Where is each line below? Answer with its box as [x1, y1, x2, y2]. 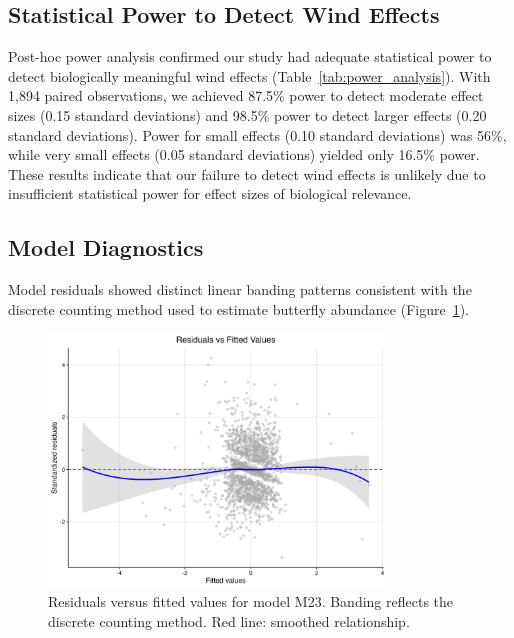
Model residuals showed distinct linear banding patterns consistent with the [8, 279, 472, 300]
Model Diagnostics [8, 232, 204, 263]
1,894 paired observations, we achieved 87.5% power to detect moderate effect [8, 85, 484, 106]
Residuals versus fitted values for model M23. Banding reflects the [48, 591, 454, 612]
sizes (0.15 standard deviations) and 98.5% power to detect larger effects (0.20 [8, 104, 487, 125]
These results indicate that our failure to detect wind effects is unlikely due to [8, 163, 486, 184]
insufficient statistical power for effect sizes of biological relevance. [8, 183, 412, 204]
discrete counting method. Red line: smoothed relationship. [48, 610, 410, 631]
